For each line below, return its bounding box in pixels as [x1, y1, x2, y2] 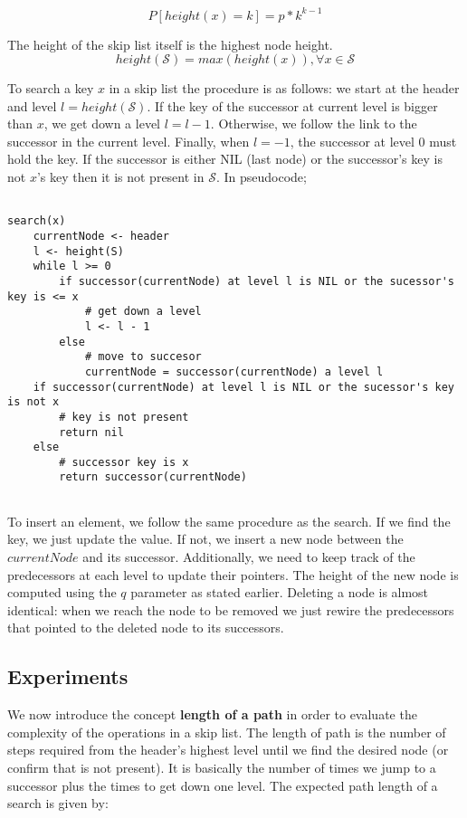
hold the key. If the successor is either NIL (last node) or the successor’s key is [7, 149, 443, 168]
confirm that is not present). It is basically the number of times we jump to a [7, 757, 436, 776]
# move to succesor [84, 350, 202, 364]
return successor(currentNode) [59, 471, 247, 484]
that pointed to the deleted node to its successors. [7, 618, 284, 637]
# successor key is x [59, 455, 189, 469]
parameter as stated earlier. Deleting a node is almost [130, 583, 429, 602]
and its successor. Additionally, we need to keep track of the [82, 547, 415, 566]
